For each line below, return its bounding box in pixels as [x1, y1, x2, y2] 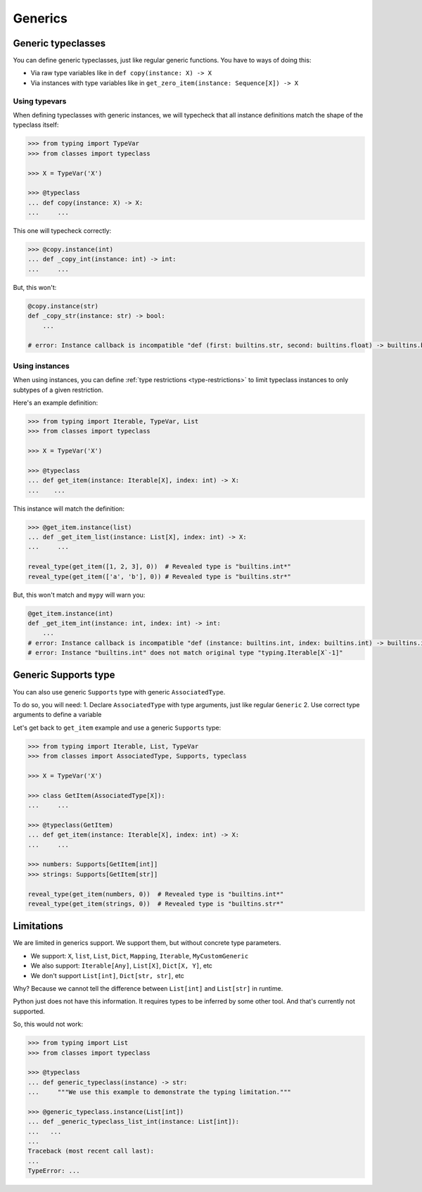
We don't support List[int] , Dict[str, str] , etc [30, 971, 184, 979]
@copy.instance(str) [27, 302, 98, 310]
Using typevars [13, 96, 67, 106]
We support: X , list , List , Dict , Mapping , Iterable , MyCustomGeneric [30, 951, 249, 960]
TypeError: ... [27, 1167, 80, 1175]
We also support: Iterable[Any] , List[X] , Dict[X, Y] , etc [30, 961, 212, 970]
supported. [13, 1007, 45, 1015]
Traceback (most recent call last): [27, 1147, 155, 1155]
